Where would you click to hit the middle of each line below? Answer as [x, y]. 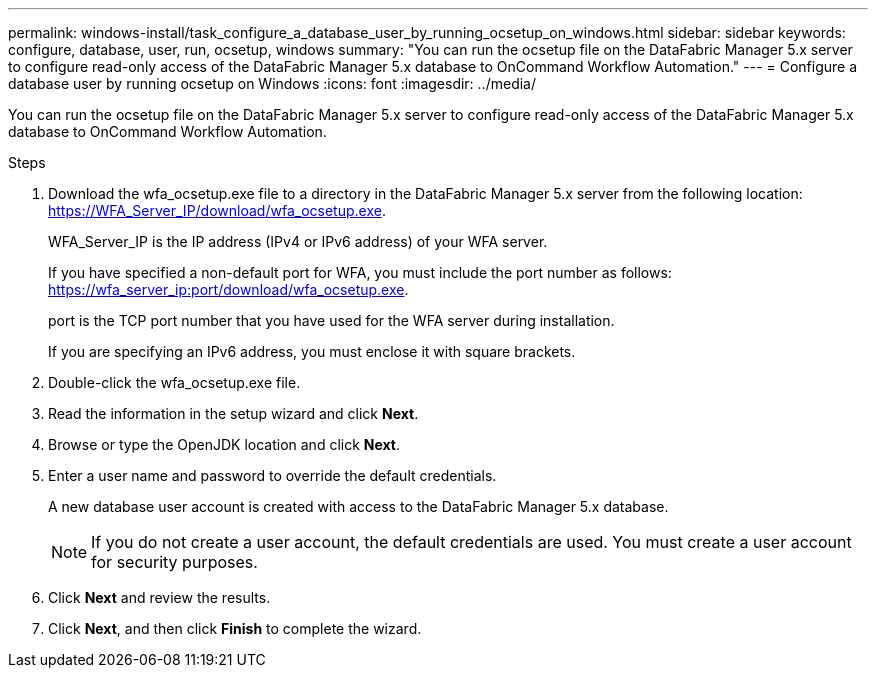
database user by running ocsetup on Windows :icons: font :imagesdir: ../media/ [272, 83]
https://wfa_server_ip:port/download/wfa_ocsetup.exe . [228, 289]
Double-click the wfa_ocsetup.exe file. [174, 382]
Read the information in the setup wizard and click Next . [233, 413]
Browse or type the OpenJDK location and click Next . [224, 444]
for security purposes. [174, 562]
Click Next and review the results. [159, 597]
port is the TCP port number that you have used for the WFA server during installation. [331, 320]
